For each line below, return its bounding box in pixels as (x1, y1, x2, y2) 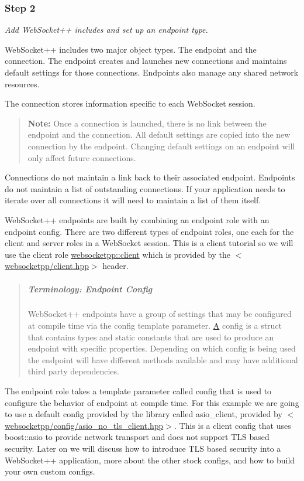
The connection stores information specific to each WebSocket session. (5, 97, 255, 110)
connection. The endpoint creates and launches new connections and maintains (5, 54, 287, 67)
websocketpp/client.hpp (5, 260, 89, 272)
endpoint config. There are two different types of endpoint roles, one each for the (5, 225, 294, 237)
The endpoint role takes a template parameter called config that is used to (5, 385, 272, 397)
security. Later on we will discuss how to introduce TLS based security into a (5, 442, 281, 454)
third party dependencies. (27, 365, 119, 377)
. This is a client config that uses (174, 419, 291, 431)
